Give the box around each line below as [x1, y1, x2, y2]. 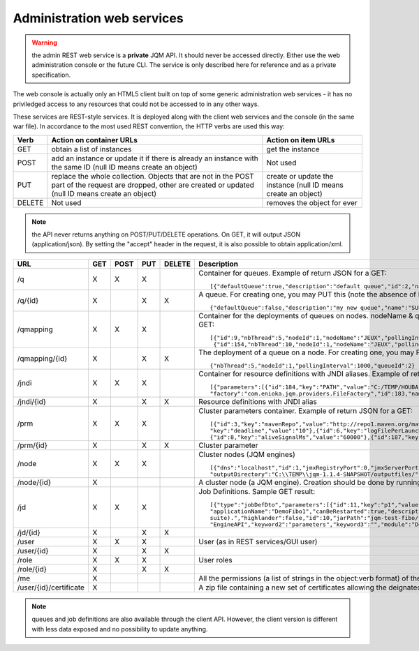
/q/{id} [17, 295, 39, 305]
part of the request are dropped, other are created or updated [51, 180, 255, 190]
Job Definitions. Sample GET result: [198, 486, 316, 496]
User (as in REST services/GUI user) [198, 537, 318, 546]
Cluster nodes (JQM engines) [198, 449, 296, 459]
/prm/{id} [17, 440, 48, 450]
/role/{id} [17, 564, 47, 574]
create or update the [266, 171, 334, 181]
